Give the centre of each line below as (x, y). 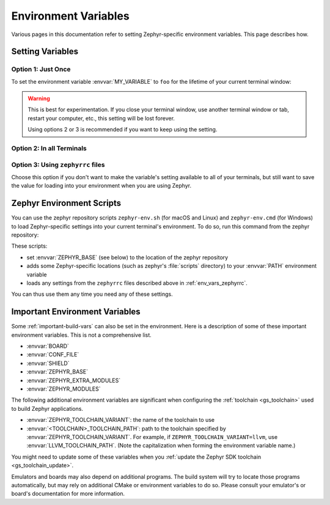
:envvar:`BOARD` (48, 346)
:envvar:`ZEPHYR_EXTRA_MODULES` (74, 380)
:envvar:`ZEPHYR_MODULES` (64, 389)
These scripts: (29, 246)
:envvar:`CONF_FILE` (53, 355)
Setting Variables (45, 52)
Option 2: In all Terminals (49, 149)
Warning (39, 98)
